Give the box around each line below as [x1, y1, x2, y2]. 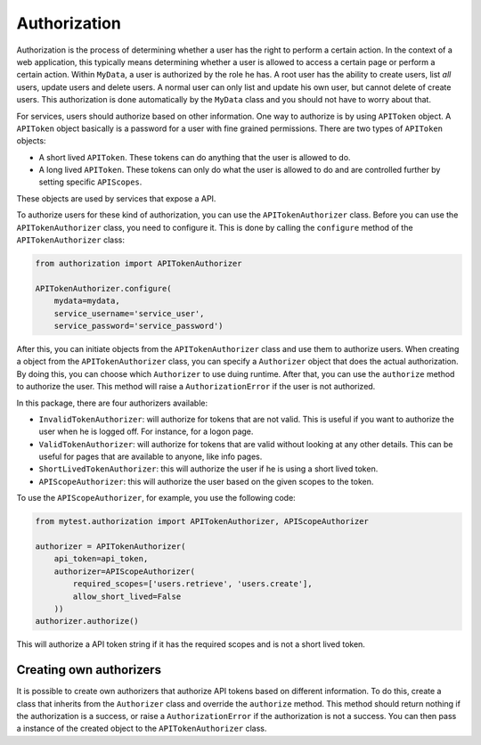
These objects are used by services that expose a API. [16, 192, 216, 204]
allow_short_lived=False [72, 591, 182, 602]
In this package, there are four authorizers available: [16, 397, 208, 408]
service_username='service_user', [53, 308, 205, 318]
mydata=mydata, [53, 296, 120, 307]
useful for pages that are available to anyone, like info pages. [38, 451, 263, 463]
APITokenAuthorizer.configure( [35, 283, 173, 293]
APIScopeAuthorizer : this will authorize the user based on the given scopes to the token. [38, 476, 374, 487]
